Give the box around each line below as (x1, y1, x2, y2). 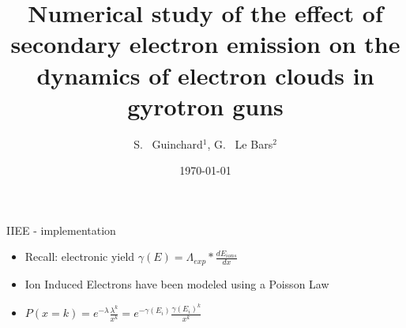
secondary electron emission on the (10, 28, 400, 60)
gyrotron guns (127, 89, 284, 122)
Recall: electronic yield (24, 248, 135, 265)
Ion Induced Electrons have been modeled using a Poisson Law (24, 275, 329, 292)
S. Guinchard (133, 135, 203, 152)
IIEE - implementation (6, 221, 116, 238)
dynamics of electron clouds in (36, 58, 374, 91)
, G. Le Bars (207, 135, 273, 152)
